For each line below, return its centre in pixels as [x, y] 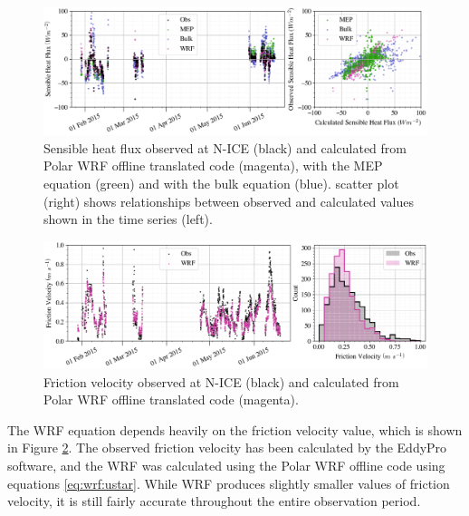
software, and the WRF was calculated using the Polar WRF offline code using [226, 465]
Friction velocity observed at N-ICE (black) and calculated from [221, 381]
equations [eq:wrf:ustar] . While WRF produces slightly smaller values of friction [229, 483]
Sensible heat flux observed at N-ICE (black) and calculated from [225, 147]
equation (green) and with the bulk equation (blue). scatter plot [221, 183]
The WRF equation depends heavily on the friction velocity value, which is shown [235, 429]
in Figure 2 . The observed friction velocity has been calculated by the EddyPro [227, 448]
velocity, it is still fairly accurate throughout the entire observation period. [214, 501]
